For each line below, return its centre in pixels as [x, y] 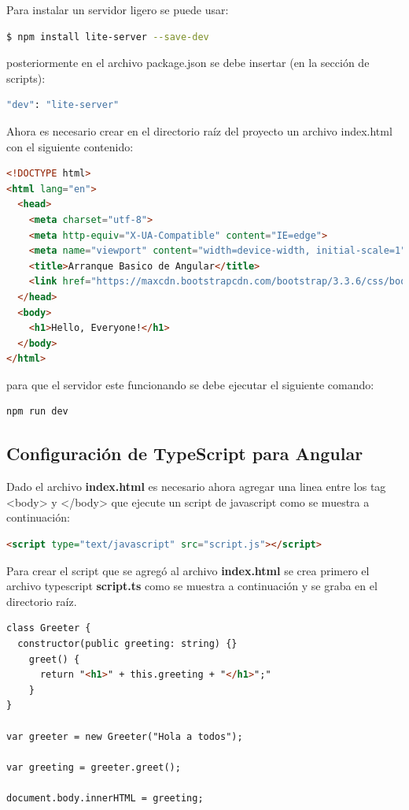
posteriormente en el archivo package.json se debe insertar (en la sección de [188, 63]
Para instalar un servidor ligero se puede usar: [118, 9]
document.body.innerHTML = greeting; [105, 798]
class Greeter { [49, 628]
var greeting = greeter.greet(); [94, 767]
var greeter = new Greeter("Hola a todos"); [125, 736]
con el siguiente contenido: [70, 146]
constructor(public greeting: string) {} [127, 644]
